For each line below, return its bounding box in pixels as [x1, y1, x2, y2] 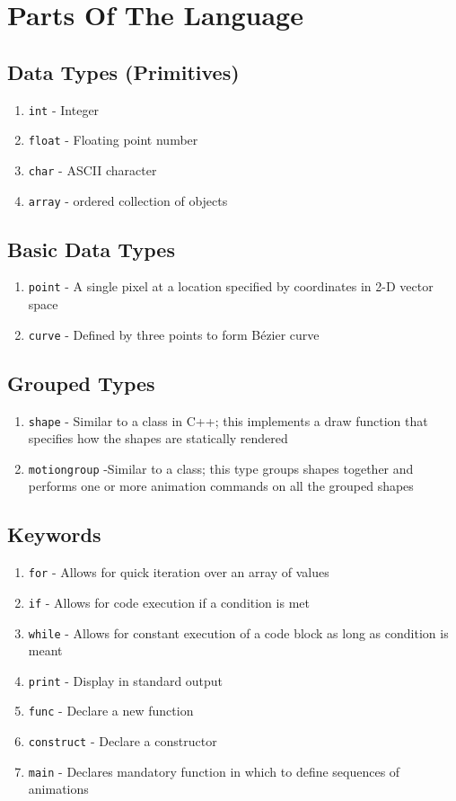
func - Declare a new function [28, 701, 194, 720]
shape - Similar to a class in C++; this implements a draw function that [28, 411, 428, 430]
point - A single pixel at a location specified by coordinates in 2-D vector [28, 277, 434, 296]
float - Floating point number [28, 130, 198, 149]
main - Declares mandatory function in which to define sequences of [28, 761, 400, 780]
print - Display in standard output [28, 671, 224, 690]
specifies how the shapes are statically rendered [28, 429, 288, 448]
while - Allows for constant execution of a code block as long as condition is [28, 623, 449, 642]
